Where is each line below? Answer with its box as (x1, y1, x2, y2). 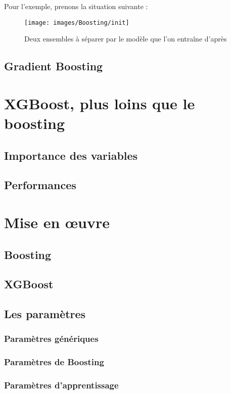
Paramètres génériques (4, 332, 99, 345)
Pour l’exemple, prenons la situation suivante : (4, 1, 148, 11)
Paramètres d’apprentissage (4, 379, 119, 391)
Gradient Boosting (4, 58, 103, 74)
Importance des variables (4, 147, 138, 163)
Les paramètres (4, 306, 86, 322)
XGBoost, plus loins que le (4, 93, 195, 113)
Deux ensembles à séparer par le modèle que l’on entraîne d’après (24, 33, 227, 44)
